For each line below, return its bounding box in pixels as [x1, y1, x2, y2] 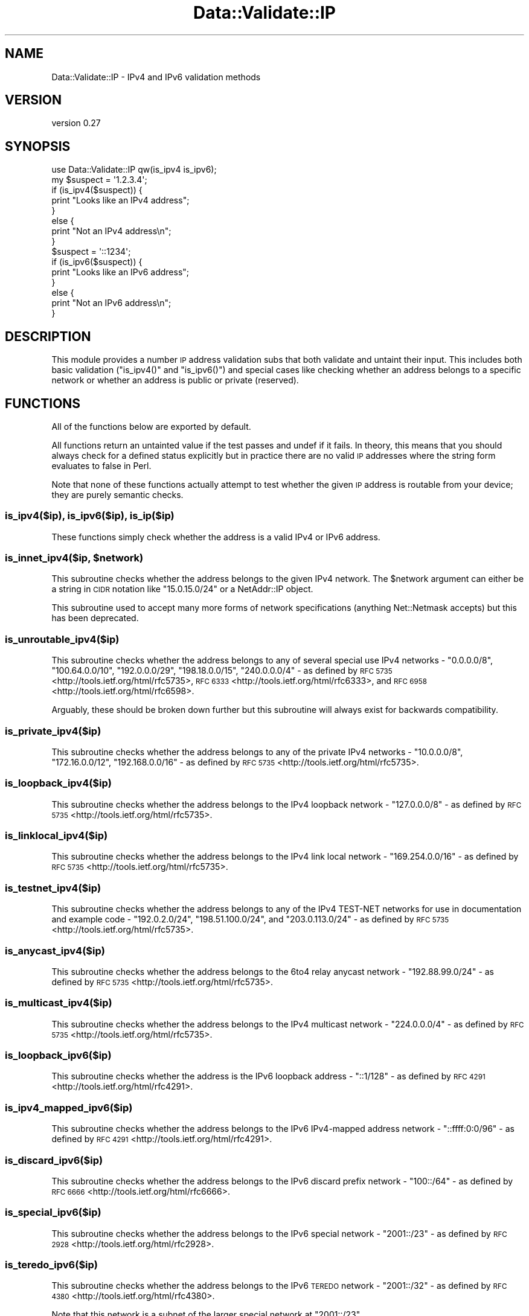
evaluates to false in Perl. [51, 460, 152, 471]
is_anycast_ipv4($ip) [5, 944, 105, 957]
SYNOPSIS [5, 138, 71, 154]
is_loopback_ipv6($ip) [5, 1049, 112, 1062]
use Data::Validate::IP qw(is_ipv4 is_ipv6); [51, 164, 217, 175]
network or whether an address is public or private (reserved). [51, 375, 299, 386]
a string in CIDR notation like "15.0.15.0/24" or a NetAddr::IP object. [51, 584, 313, 595]
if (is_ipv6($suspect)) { [51, 257, 143, 267]
